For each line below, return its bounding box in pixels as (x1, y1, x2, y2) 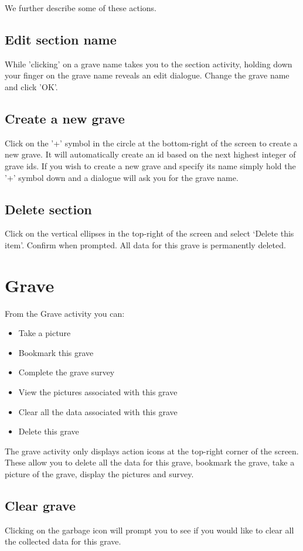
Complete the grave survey (18, 366, 115, 378)
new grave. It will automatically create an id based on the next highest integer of (5, 148, 296, 160)
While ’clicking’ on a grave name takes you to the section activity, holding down (5, 57, 292, 70)
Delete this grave (18, 425, 79, 437)
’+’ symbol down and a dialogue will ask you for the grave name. (5, 171, 239, 183)
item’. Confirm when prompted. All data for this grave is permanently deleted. (5, 238, 286, 251)
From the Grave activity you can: (5, 307, 125, 319)
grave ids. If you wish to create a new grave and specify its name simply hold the (5, 159, 296, 172)
